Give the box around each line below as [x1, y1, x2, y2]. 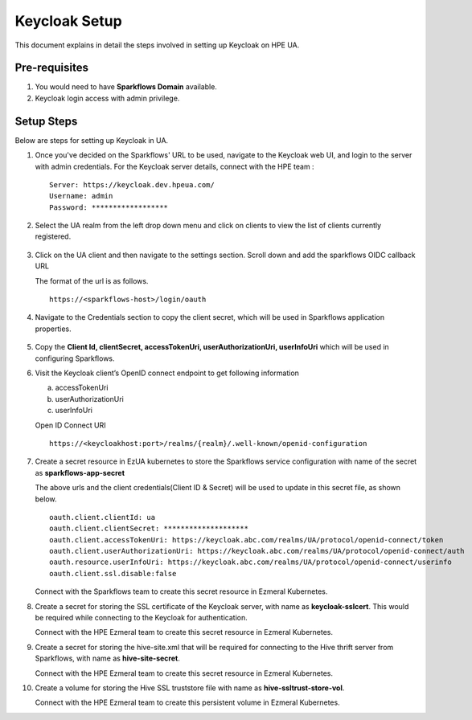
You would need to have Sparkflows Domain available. [35, 82, 217, 92]
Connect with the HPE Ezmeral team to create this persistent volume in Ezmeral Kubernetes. [35, 697, 341, 707]
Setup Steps [14, 114, 78, 128]
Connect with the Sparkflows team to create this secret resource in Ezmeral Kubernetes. [35, 587, 328, 596]
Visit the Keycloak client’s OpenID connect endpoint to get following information [35, 368, 299, 378]
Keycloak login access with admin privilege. [35, 93, 180, 103]
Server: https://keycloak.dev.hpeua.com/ [49, 180, 215, 189]
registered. [35, 231, 72, 241]
